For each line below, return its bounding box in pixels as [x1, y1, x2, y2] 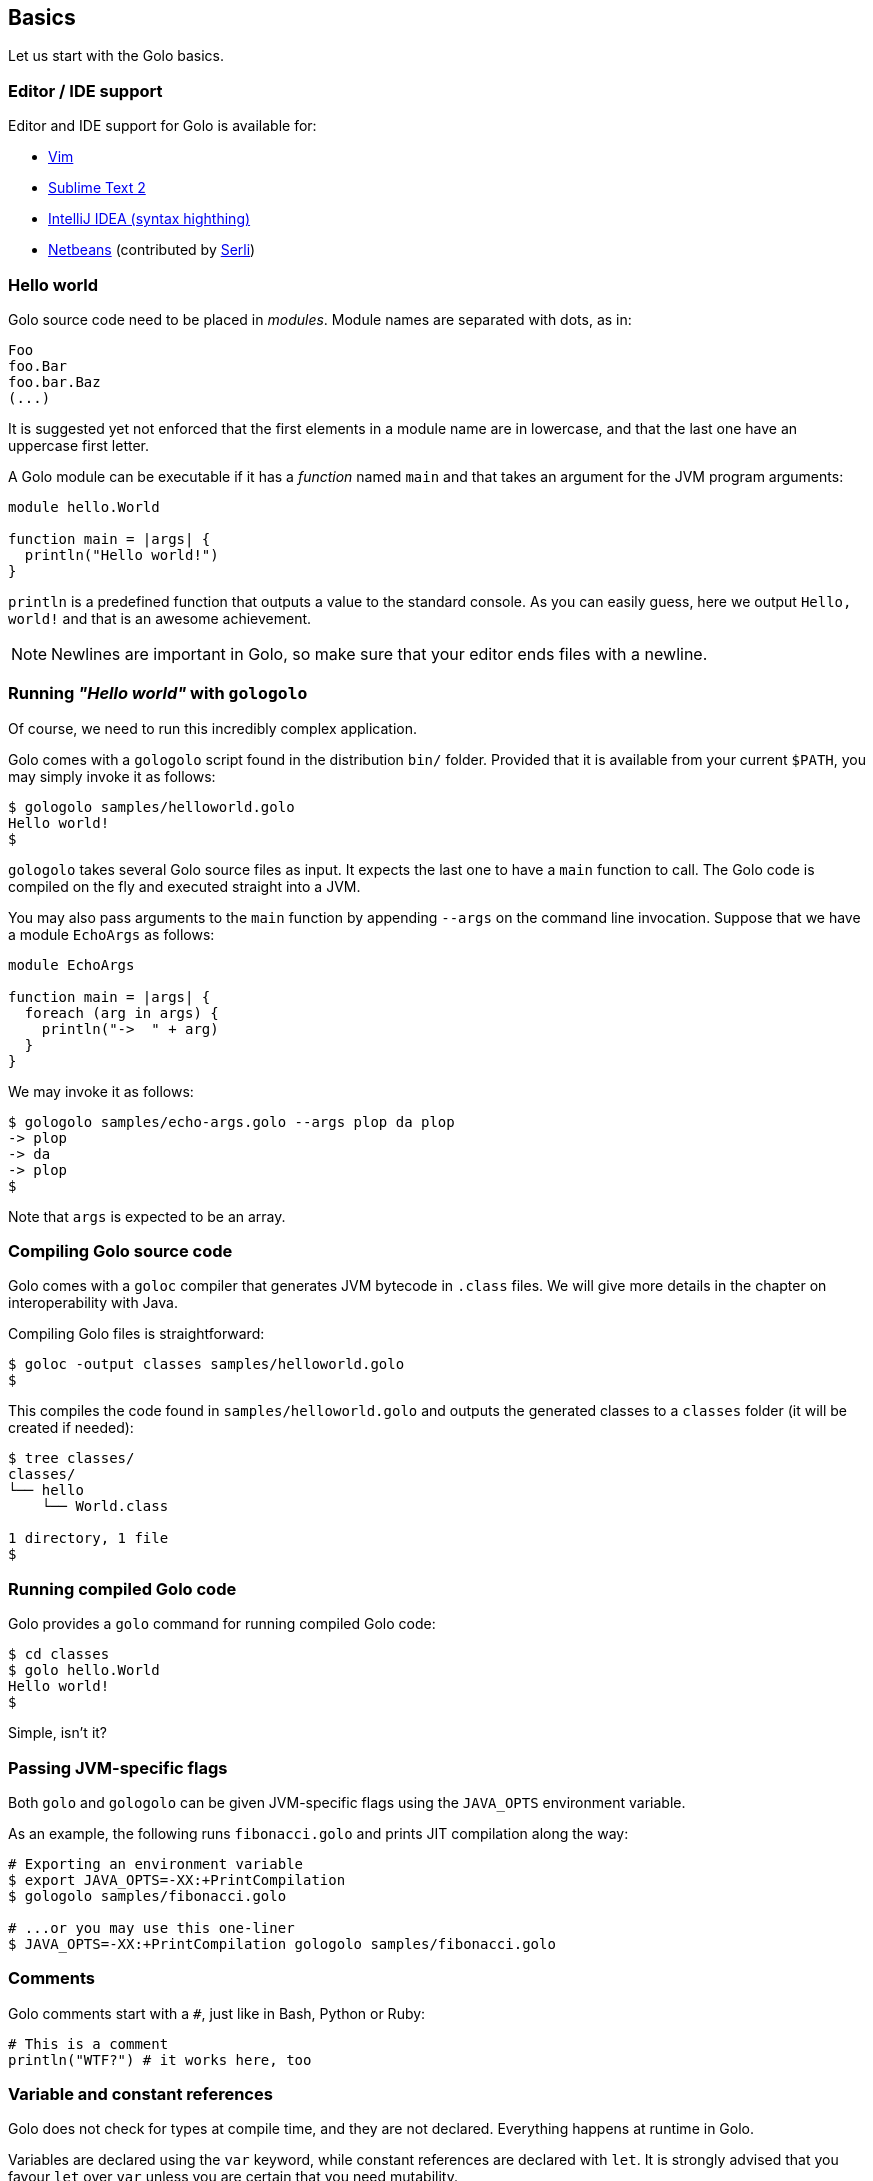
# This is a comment [8, 2035, 169, 2052]
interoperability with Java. [8, 1294, 178, 1312]
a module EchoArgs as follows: [8, 925, 215, 943]
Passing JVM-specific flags [8, 1757, 228, 1778]
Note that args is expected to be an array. [8, 1207, 286, 1225]
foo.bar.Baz [8, 373, 101, 390]
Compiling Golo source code [8, 1241, 233, 1262]
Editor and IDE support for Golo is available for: [8, 117, 317, 135]
